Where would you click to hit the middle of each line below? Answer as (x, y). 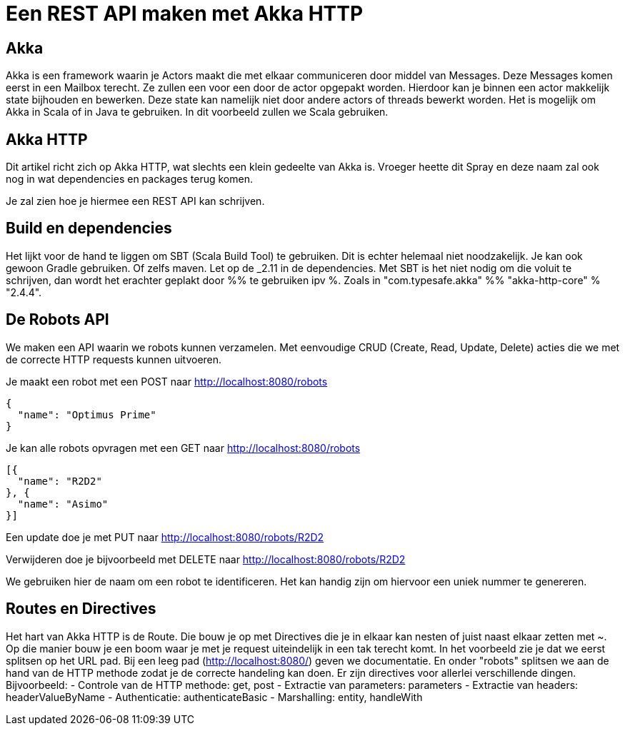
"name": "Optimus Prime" (87, 414)
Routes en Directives (81, 609)
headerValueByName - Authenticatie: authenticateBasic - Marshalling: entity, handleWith (214, 697)
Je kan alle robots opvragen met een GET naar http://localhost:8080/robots (183, 448)
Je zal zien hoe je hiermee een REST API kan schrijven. (135, 201)
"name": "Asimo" (63, 504)
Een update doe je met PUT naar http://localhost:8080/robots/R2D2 (165, 537)
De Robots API (57, 320)
